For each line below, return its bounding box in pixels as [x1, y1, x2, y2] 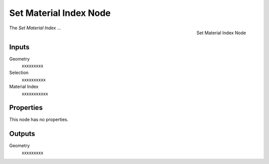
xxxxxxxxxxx [21, 90, 48, 96]
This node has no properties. [9, 117, 69, 123]
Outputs [9, 130, 35, 138]
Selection [9, 70, 29, 76]
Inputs [9, 43, 30, 51]
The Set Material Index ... [9, 25, 61, 31]
